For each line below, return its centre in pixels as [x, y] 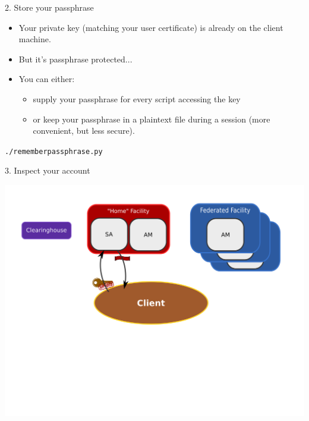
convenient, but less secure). [84, 131]
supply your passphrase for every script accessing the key [137, 98]
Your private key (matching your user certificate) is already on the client [151, 27]
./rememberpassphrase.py [54, 151]
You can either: [47, 79]
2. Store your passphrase [49, 7]
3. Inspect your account [48, 170]
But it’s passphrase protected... [75, 59]
